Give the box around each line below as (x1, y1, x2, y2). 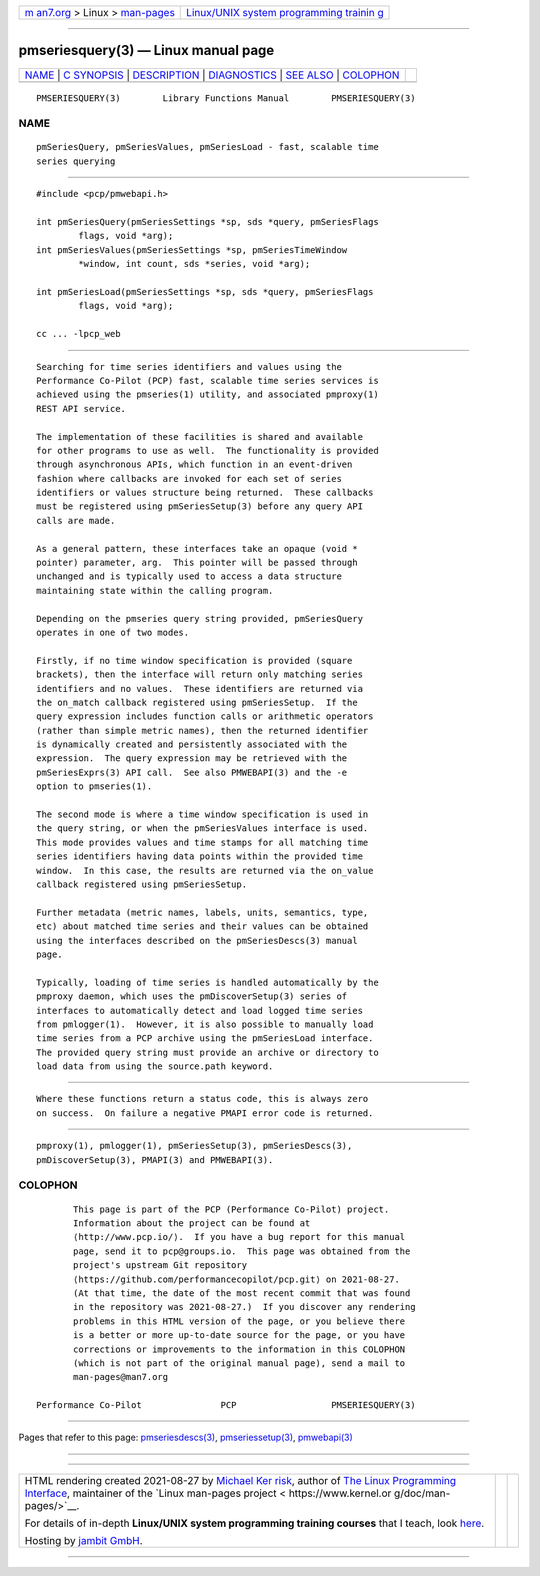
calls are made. (36, 515, 116, 526)
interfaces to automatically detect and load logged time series (36, 1005, 364, 1016)
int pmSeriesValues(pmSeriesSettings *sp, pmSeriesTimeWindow (36, 244, 348, 255)
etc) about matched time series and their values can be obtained (36, 921, 369, 932)
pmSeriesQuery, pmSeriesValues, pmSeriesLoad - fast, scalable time (36, 141, 379, 153)
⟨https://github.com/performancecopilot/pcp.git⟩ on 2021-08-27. (73, 1273, 400, 1285)
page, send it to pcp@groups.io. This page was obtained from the (73, 1245, 411, 1257)
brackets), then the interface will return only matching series (36, 669, 364, 680)
